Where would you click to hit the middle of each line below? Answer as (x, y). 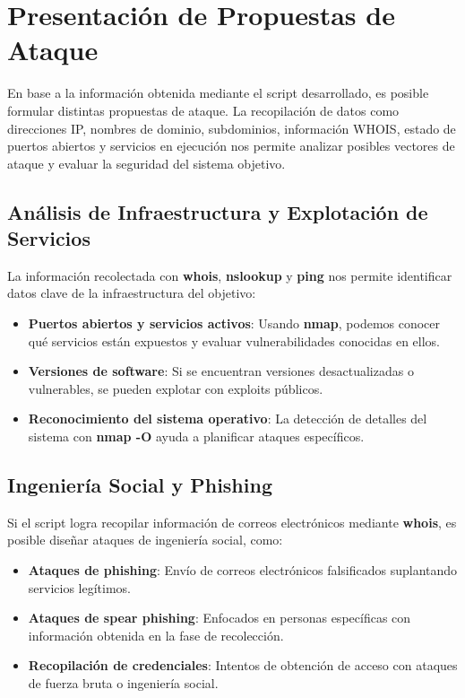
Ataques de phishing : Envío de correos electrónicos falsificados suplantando (243, 570)
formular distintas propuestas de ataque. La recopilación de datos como (203, 110)
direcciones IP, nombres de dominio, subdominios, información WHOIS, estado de (232, 128)
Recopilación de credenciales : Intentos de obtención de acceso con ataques (243, 665)
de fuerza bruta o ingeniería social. (123, 682)
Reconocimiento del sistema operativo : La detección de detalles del (228, 419)
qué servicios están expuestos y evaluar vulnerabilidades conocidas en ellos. (234, 340)
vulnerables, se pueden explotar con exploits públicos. (176, 388)
